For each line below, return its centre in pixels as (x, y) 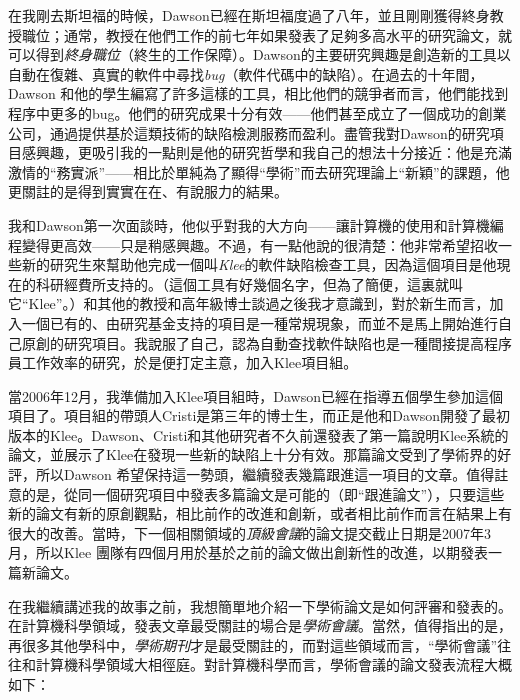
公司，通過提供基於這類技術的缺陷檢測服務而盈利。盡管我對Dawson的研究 (249, 132)
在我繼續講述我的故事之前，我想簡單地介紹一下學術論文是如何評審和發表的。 (260, 605)
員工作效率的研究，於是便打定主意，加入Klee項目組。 (183, 362)
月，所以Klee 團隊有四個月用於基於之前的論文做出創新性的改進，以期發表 (248, 552)
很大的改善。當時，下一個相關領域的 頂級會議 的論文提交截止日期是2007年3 (249, 532)
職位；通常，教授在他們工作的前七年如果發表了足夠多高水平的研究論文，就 (266, 34)
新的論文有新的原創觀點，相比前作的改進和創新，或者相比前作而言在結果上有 (260, 513)
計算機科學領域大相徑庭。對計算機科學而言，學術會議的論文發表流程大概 (273, 664)
